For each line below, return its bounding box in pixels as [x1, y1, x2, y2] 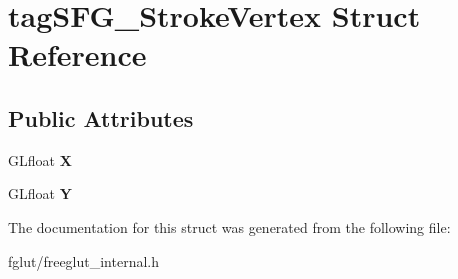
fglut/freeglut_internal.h [8, 250, 160, 271]
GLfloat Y [8, 183, 72, 204]
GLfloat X [8, 149, 72, 170]
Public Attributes [8, 102, 194, 133]
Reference [8, 34, 147, 75]
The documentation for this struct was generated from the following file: [8, 216, 451, 237]
